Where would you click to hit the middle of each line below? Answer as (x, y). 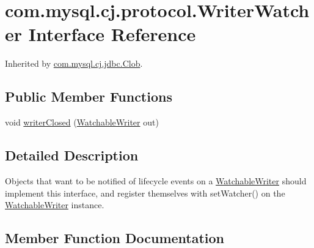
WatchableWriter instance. (55, 205)
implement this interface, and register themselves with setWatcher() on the (145, 193)
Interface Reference (112, 34)
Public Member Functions (89, 96)
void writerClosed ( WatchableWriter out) (82, 122)
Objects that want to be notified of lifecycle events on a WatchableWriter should (156, 180)
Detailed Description (72, 155)
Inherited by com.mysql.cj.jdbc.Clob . (74, 63)
